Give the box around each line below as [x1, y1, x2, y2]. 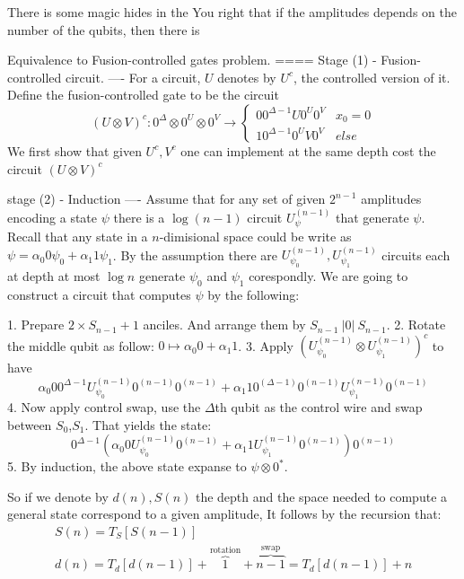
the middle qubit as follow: [7, 336, 154, 355]
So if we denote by [7, 487, 109, 505]
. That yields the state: [84, 415, 212, 434]
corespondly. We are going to [249, 266, 408, 285]
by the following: [207, 285, 300, 303]
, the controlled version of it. [293, 67, 451, 86]
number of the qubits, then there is [7, 20, 200, 39]
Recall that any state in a [7, 226, 148, 245]
